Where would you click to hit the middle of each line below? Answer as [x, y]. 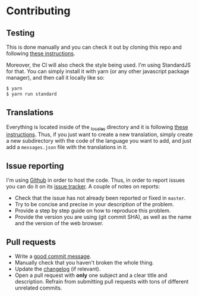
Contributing [38, 11]
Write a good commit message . [53, 256]
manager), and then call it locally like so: [56, 78]
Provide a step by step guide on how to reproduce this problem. [93, 211]
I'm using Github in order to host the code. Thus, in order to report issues [96, 180]
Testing [20, 33]
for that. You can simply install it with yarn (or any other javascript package [98, 71]
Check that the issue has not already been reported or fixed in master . [100, 198]
